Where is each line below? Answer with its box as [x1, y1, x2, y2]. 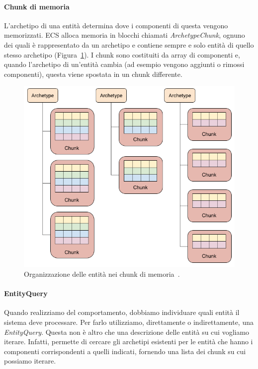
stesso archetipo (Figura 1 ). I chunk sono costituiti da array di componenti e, [4, 49, 240, 60]
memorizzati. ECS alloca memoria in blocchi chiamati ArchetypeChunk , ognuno [4, 30, 245, 40]
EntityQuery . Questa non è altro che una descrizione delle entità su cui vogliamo [4, 326, 250, 337]
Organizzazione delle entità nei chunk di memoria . [24, 269, 180, 279]
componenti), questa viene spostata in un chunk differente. [4, 68, 182, 79]
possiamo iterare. [4, 356, 56, 366]
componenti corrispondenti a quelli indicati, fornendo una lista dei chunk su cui [4, 346, 246, 356]
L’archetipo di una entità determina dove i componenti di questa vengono [4, 20, 228, 30]
